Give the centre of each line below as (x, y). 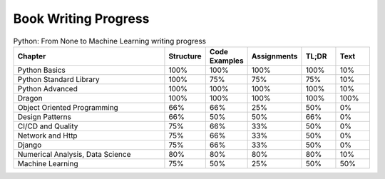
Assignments (274, 56)
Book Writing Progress (81, 19)
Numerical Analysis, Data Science (74, 154)
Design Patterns (44, 116)
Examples (226, 61)
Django (30, 145)
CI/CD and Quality (48, 126)
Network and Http (47, 135)
